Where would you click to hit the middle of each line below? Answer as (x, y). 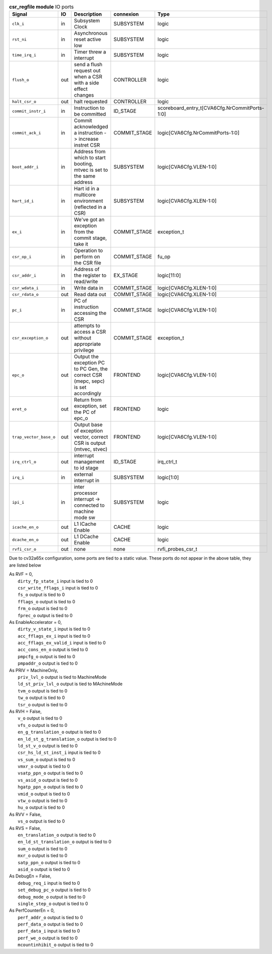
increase (89, 139)
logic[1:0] (168, 477)
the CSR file (87, 263)
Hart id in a (87, 189)
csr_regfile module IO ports (41, 7)
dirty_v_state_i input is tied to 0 (54, 629)
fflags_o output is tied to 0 (47, 601)
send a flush (88, 65)
